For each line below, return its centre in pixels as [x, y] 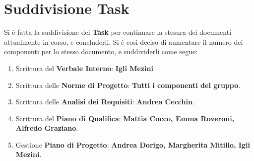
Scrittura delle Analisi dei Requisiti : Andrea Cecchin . [105, 102]
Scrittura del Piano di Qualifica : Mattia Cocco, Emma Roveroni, [125, 118]
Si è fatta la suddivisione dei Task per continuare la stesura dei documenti [118, 32]
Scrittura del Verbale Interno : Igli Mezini [84, 68]
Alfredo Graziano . [47, 128]
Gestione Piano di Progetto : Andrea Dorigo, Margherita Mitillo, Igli [133, 144]
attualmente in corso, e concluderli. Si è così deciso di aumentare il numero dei [124, 41]
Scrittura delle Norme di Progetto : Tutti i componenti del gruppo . [128, 85]
